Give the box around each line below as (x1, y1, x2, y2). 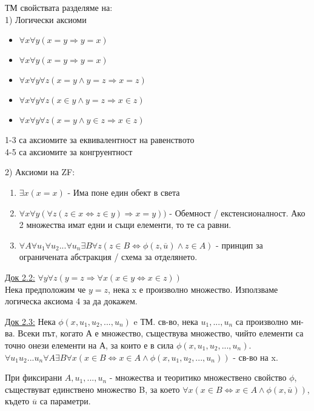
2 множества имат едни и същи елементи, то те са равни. (19, 218, 232, 231)
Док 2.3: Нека (5, 315, 56, 327)
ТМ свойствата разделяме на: (5, 1, 113, 13)
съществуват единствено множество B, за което (5, 383, 180, 395)
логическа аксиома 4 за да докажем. (5, 295, 138, 307)
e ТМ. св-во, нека (133, 315, 198, 327)
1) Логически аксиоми (5, 13, 87, 25)
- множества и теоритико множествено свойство (109, 371, 287, 384)
